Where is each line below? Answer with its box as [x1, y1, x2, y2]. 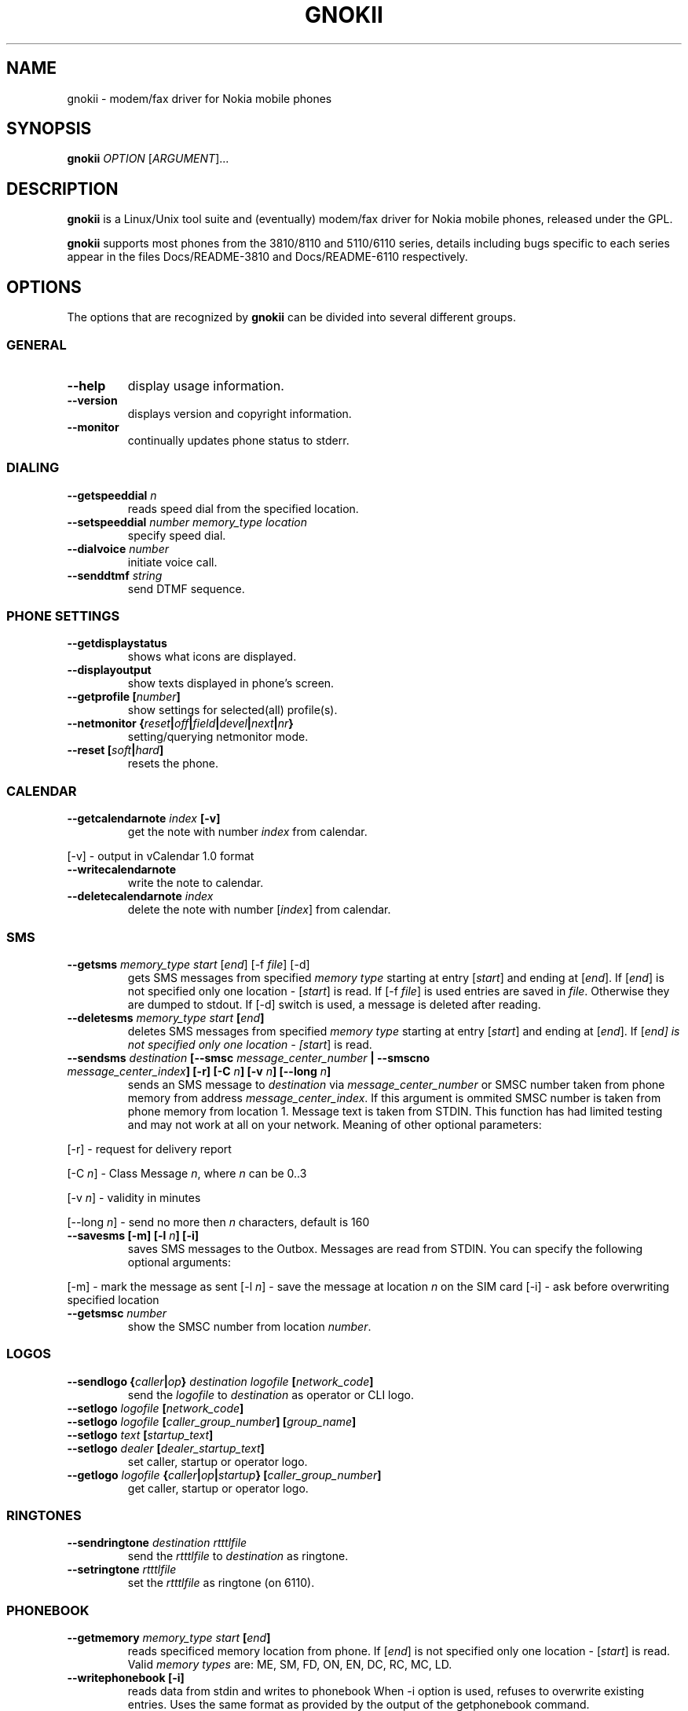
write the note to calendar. [127, 876, 264, 890]
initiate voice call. [127, 555, 218, 569]
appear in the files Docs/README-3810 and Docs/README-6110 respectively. [67, 250, 468, 264]
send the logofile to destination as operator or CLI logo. [127, 1387, 414, 1401]
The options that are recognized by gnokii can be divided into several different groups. [67, 310, 517, 324]
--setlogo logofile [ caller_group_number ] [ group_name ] [67, 1414, 357, 1428]
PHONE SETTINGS [6, 608, 120, 624]
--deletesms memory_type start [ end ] [67, 1010, 265, 1024]
